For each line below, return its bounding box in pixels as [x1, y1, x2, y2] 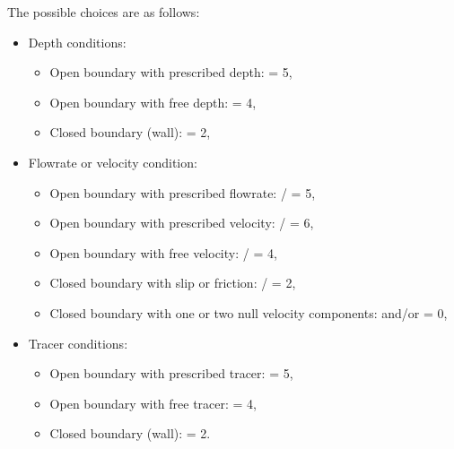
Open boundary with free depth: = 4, [49, 92, 257, 111]
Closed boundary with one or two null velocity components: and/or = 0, [49, 303, 448, 322]
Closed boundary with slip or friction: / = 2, [49, 273, 296, 292]
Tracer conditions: [28, 333, 128, 352]
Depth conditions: [28, 32, 127, 51]
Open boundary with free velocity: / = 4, [49, 243, 277, 262]
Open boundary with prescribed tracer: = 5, [49, 364, 293, 383]
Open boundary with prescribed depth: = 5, [49, 63, 292, 82]
